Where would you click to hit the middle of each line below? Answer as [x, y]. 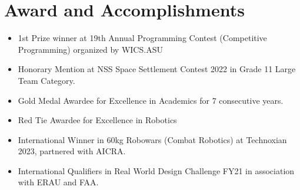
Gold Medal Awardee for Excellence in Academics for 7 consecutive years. [151, 100]
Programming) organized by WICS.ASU [90, 49]
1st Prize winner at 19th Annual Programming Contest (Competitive [142, 38]
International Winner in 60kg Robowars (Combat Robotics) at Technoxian [152, 139]
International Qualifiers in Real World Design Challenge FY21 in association [156, 170]
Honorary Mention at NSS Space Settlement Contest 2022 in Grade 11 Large [157, 69]
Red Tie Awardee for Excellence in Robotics [97, 120]
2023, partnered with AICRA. [72, 151]
